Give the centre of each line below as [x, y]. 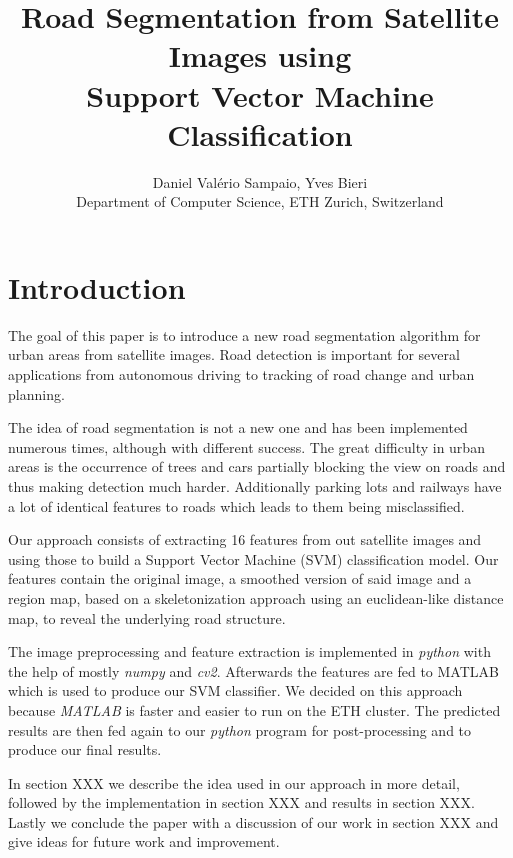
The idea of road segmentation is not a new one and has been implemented [238, 427]
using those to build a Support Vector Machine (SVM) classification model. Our [253, 558]
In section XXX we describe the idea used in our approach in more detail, [234, 782]
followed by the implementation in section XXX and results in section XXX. [241, 802]
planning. [36, 393]
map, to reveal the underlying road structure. [147, 617]
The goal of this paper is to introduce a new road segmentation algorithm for [244, 334]
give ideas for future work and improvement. [144, 841]
